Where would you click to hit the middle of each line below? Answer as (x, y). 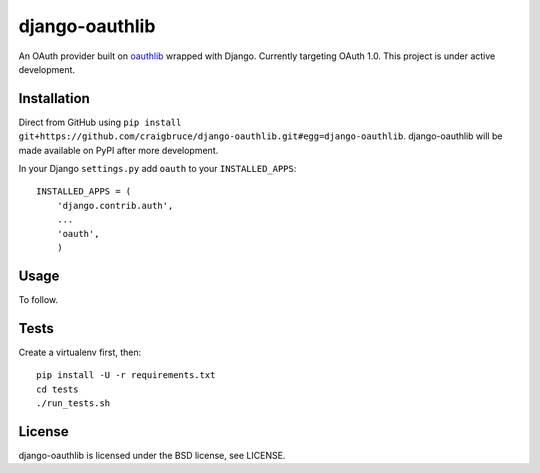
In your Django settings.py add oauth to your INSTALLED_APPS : (157, 169)
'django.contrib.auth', (115, 205)
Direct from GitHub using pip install (100, 122)
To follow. (38, 299)
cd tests (57, 389)
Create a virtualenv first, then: (80, 352)
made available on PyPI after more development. (118, 150)
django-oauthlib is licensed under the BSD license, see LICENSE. (152, 455)
